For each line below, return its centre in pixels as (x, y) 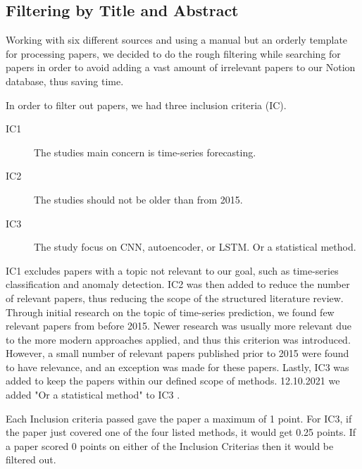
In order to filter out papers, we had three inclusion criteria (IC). (146, 105)
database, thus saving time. (65, 81)
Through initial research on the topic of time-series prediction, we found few (170, 312)
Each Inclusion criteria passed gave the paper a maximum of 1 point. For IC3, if (179, 418)
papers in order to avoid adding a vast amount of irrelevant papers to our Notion (181, 67)
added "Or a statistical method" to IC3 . (93, 395)
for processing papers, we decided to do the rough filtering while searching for (173, 53)
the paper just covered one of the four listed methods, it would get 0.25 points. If (181, 432)
